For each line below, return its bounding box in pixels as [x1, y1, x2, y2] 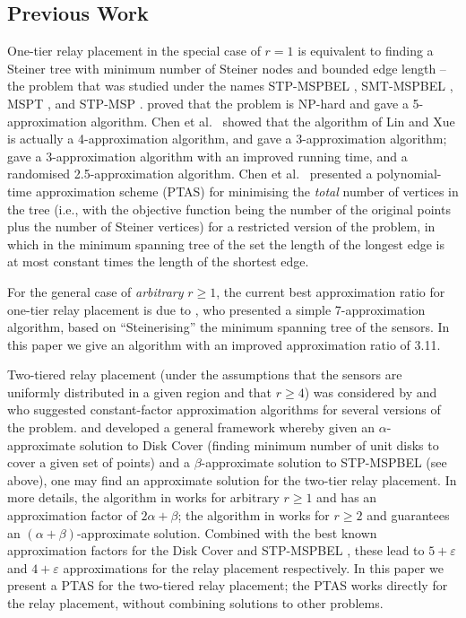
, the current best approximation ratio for [216, 282, 445, 300]
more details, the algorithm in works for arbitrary [7, 488, 280, 507]
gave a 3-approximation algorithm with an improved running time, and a [7, 146, 408, 165]
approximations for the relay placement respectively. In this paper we [63, 558, 444, 577]
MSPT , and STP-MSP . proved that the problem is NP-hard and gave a [7, 93, 409, 112]
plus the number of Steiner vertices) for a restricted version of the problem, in [7, 217, 436, 236]
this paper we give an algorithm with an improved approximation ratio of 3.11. [7, 335, 441, 353]
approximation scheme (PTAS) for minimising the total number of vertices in [35, 181, 459, 200]
